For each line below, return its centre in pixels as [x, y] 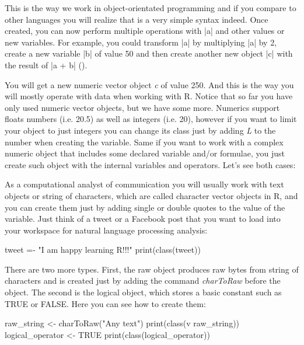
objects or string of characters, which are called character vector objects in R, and [151, 195]
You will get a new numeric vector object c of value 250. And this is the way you [149, 84]
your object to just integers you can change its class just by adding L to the [140, 130]
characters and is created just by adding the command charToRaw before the [143, 280]
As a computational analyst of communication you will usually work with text [144, 184]
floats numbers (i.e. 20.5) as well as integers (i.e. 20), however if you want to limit [151, 119]
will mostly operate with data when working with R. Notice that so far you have [149, 96]
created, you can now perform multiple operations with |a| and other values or [145, 31]
